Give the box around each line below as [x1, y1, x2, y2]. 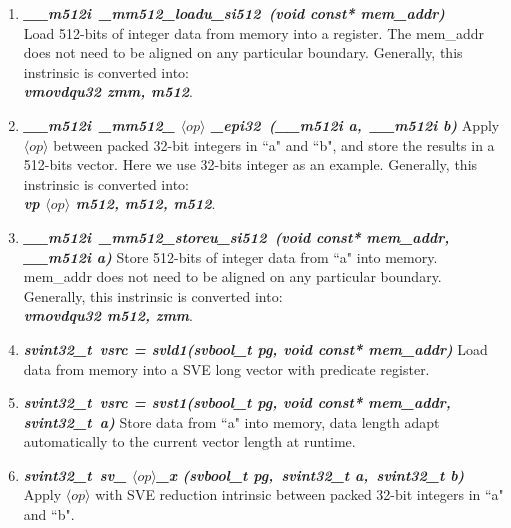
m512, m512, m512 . [75, 193, 216, 214]
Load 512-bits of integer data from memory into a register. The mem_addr [23, 22, 485, 43]
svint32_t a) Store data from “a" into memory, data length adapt [23, 411, 440, 432]
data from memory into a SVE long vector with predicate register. [23, 358, 430, 379]
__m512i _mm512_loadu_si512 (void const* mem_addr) [23, 3, 445, 23]
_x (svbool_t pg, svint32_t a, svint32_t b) [156, 464, 465, 485]
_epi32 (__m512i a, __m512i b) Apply [211, 114, 500, 135]
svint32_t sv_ [23, 464, 127, 485]
